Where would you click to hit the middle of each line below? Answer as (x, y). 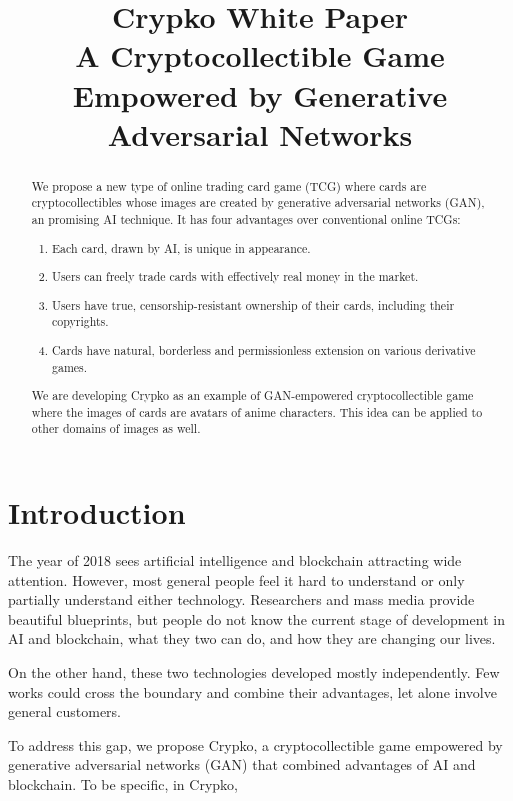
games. (70, 366)
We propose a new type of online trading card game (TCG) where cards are (229, 185)
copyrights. (80, 321)
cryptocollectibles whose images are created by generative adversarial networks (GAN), (258, 202)
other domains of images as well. (116, 428)
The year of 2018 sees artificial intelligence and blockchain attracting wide (235, 560)
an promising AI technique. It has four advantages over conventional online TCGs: (246, 219)
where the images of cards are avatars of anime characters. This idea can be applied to (257, 411)
